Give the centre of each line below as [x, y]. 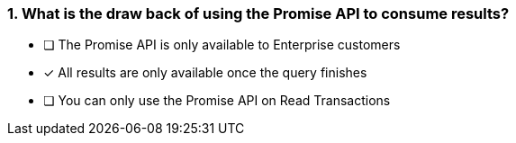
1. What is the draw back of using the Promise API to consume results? [258, 13]
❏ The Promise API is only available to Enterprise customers [222, 45]
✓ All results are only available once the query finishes [205, 73]
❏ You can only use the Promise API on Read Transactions [217, 101]
